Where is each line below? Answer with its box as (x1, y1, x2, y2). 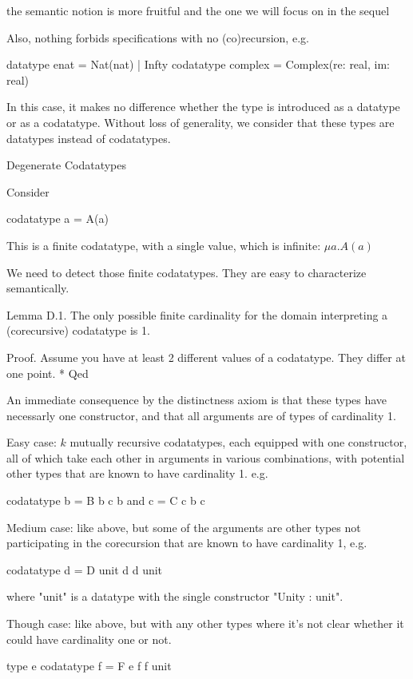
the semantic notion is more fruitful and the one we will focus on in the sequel (6, 2, 390, 18)
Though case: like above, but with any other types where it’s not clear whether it (6, 615, 404, 632)
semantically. (6, 280, 69, 296)
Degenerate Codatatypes (6, 157, 127, 173)
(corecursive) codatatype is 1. (6, 322, 150, 339)
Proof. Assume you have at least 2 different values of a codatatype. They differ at (6, 348, 406, 365)
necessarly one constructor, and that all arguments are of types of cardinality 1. (6, 407, 396, 423)
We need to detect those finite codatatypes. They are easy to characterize (6, 264, 367, 280)
